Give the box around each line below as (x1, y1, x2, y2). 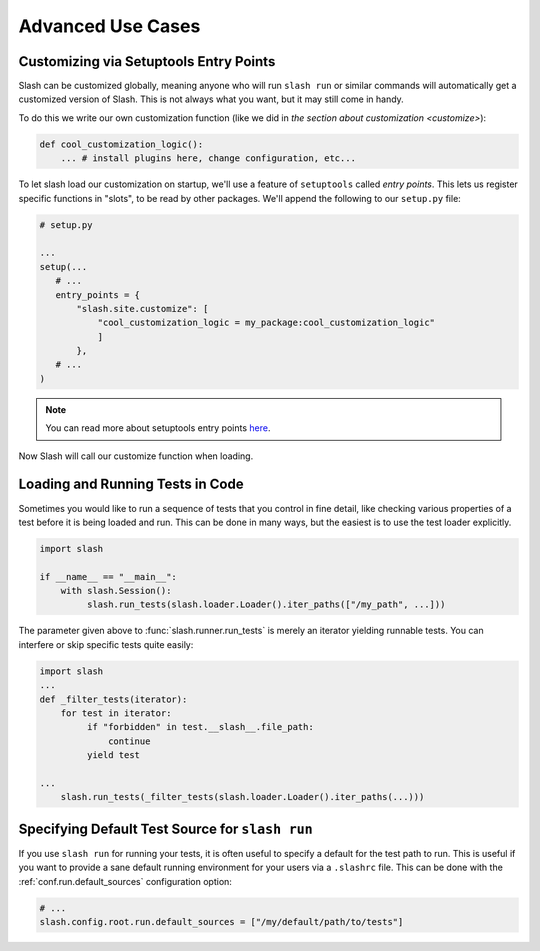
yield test (86, 750, 140, 761)
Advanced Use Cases (18, 15, 201, 37)
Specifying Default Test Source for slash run (18, 820, 314, 837)
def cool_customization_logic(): (39, 138, 204, 150)
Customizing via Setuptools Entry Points (18, 53, 276, 70)
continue (108, 735, 151, 747)
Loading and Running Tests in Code (18, 476, 244, 493)
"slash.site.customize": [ (76, 303, 209, 314)
